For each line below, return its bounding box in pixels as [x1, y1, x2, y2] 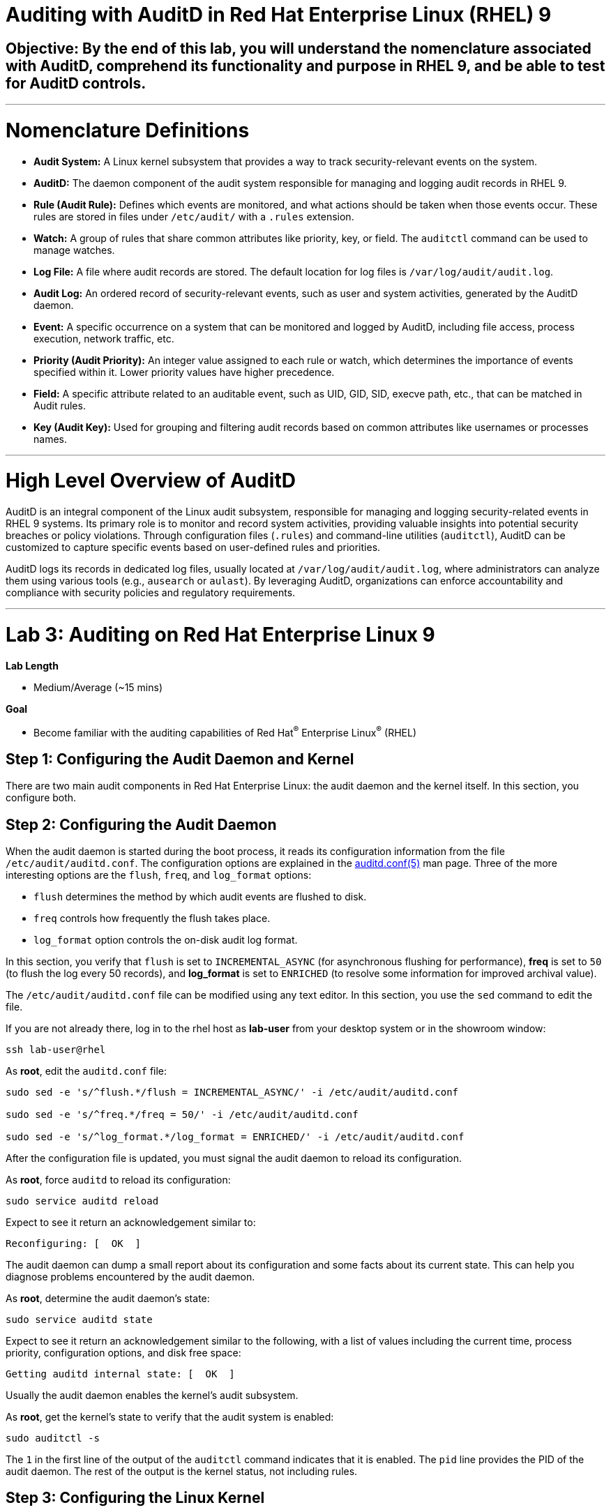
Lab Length [6, 659, 59, 672]
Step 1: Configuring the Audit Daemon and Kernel [6, 750, 354, 768]
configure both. [6, 792, 77, 804]
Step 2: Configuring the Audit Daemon [6, 815, 277, 833]
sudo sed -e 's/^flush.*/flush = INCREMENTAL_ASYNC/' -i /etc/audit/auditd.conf [6, 1087, 459, 1098]
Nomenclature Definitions [6, 118, 250, 142]
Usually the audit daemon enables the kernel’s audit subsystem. [6, 1389, 299, 1402]
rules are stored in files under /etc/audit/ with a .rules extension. [33, 210, 354, 222]
